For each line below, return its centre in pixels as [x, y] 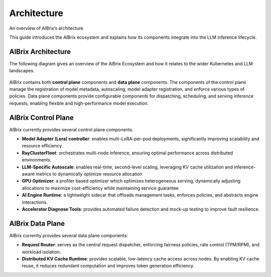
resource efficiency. [42, 146]
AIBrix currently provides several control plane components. [71, 129]
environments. [37, 160]
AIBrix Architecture [40, 52]
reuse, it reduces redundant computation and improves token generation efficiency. [108, 266]
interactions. [35, 202]
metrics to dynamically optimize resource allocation [89, 174]
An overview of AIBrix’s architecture [46, 28]
